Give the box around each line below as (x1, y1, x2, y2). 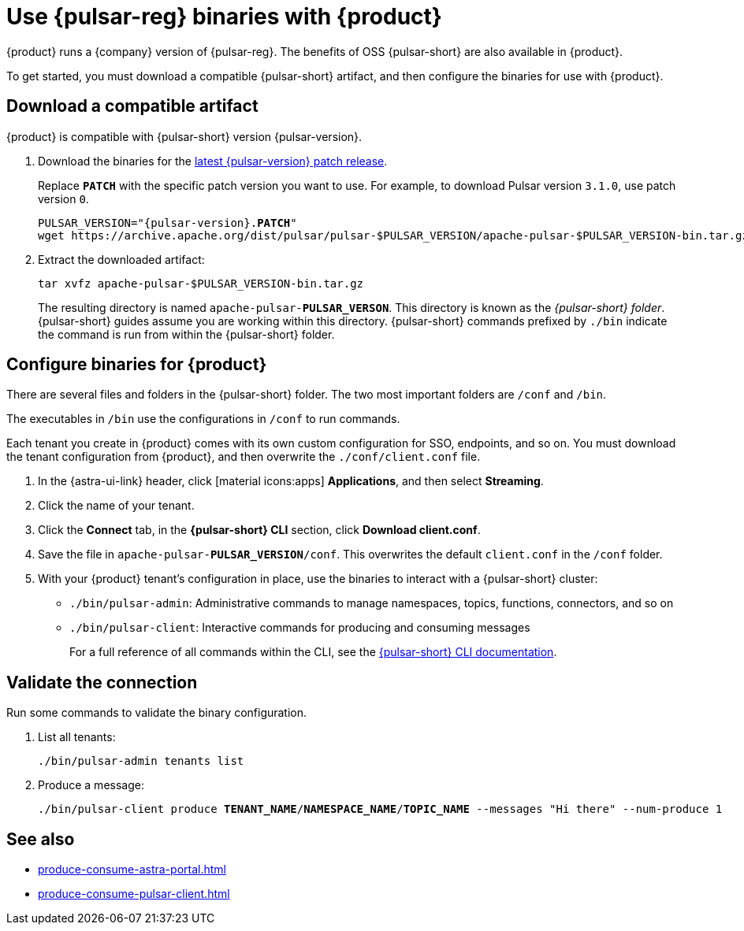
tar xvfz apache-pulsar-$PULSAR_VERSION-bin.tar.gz (38, 276, 364, 290)
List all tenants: (38, 730, 116, 744)
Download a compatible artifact (6, 96, 259, 117)
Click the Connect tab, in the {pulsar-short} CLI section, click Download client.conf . (38, 523, 481, 537)
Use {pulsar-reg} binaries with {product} (6, 3, 442, 30)
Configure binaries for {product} (6, 354, 267, 375)
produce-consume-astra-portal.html (38, 862, 226, 877)
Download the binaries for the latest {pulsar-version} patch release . (38, 154, 388, 168)
